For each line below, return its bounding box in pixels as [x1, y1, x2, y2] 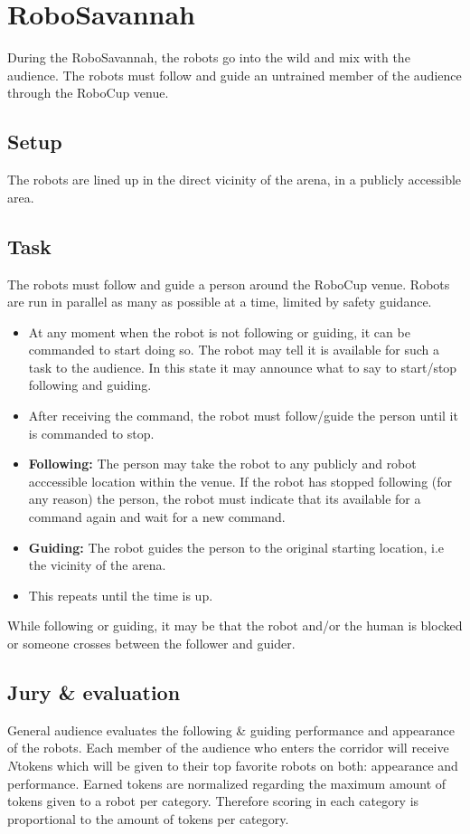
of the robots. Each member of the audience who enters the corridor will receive [7, 738, 449, 757]
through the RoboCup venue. [7, 83, 169, 102]
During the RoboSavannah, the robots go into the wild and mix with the [7, 48, 410, 67]
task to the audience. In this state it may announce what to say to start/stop [28, 357, 457, 376]
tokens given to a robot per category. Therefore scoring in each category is [7, 791, 419, 810]
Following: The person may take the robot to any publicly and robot [28, 454, 417, 473]
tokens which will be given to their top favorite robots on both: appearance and [17, 755, 458, 774]
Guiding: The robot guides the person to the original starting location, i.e [28, 537, 444, 556]
